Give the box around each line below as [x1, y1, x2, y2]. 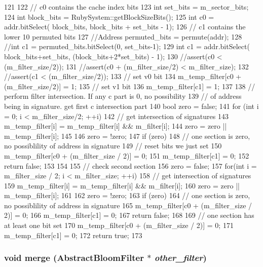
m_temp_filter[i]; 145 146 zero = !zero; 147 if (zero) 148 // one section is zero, [4, 130, 250, 141]
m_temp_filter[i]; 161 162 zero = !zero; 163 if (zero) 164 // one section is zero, [4, 190, 250, 201]
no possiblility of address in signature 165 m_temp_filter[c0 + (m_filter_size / [4, 200, 252, 210]
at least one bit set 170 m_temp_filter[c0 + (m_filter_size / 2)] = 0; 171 [4, 220, 234, 231]
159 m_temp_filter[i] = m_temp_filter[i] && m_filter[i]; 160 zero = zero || [4, 180, 240, 190]
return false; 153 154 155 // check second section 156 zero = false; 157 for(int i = [4, 160, 257, 171]
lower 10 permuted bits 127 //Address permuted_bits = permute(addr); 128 [4, 31, 242, 42]
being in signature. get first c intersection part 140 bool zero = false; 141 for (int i [4, 100, 259, 111]
